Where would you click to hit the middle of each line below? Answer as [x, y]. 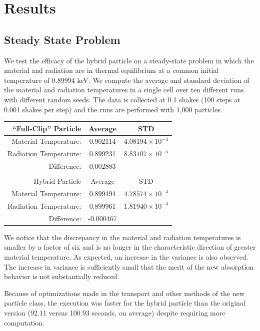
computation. [24, 322]
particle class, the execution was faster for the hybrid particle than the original [125, 303]
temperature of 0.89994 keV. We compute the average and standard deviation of [127, 80]
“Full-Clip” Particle [47, 128]
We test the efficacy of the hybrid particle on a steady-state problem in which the [129, 60]
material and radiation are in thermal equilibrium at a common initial [111, 70]
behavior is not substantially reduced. [62, 276]
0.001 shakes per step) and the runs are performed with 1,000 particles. [113, 109]
